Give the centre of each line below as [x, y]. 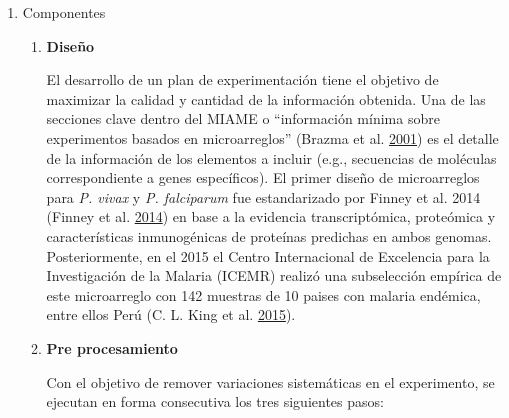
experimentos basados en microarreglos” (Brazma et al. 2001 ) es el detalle [272, 137]
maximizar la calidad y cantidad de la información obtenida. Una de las [266, 98]
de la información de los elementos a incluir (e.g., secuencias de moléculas [271, 157]
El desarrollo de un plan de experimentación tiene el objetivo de [242, 79]
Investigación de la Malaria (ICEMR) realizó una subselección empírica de [274, 275]
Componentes [64, 12]
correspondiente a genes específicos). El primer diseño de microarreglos [263, 177]
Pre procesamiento [112, 347]
